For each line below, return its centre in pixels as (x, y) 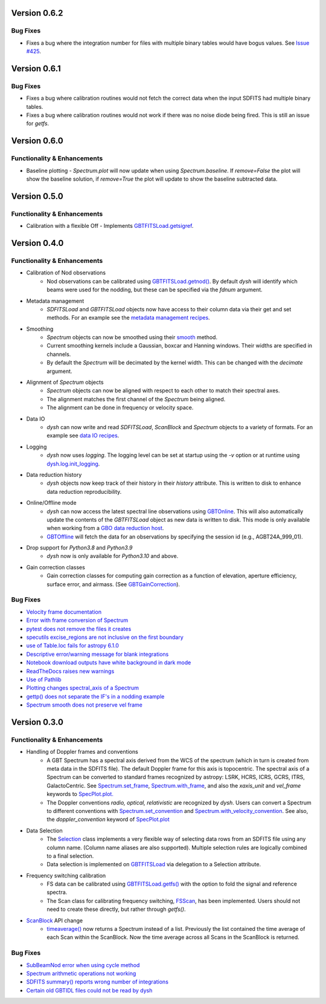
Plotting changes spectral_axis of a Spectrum (82, 688)
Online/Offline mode (51, 503)
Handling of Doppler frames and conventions (82, 752)
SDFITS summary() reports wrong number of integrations (97, 982)
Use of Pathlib (44, 679)
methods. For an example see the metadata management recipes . (129, 318)
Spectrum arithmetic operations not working (81, 973)
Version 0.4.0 (37, 243)
